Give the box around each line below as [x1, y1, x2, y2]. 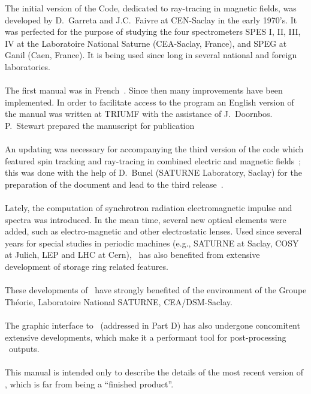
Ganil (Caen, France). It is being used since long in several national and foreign [5, 49, 297, 61]
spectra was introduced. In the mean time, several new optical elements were [5, 213, 286, 225]
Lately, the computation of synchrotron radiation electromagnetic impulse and [5, 201, 292, 214]
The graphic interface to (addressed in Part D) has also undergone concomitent [5, 319, 300, 332]
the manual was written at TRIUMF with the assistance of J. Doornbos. [5, 107, 273, 120]
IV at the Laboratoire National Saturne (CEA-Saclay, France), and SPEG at [5, 37, 287, 49]
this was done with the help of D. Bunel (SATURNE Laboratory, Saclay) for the [5, 166, 302, 179]
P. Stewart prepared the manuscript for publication [5, 119, 195, 131]
